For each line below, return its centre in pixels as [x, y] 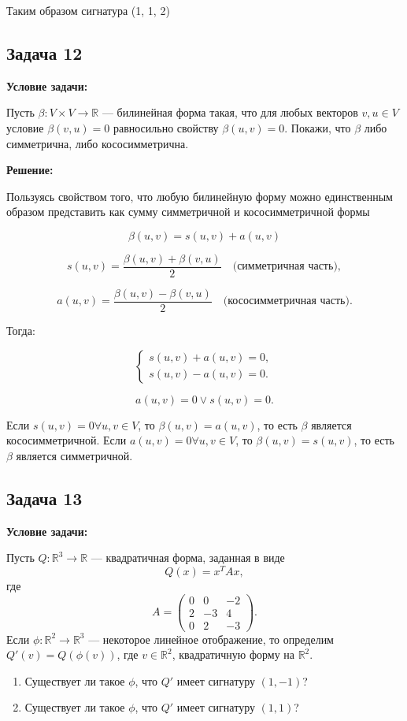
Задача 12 [44, 52]
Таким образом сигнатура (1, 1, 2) [88, 10]
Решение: [30, 170]
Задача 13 [44, 498]
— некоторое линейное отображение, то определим [211, 639]
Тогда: [21, 331]
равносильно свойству [166, 127]
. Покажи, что [318, 127]
